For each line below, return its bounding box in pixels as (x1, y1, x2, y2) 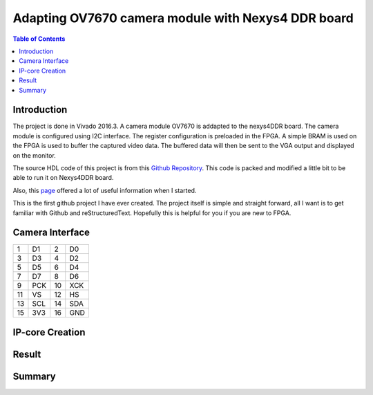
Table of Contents (12, 35, 66, 43)
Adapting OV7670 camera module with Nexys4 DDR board (12, 10, 354, 26)
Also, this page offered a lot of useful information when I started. (12, 186, 197, 194)
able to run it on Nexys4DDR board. (12, 174, 114, 182)
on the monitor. (12, 151, 57, 159)
